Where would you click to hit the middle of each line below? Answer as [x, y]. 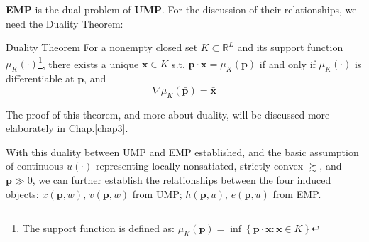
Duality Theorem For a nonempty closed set [102, 47]
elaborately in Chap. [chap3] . [67, 128]
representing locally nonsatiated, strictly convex [200, 166]
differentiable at [40, 78]
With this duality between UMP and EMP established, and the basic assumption [182, 152]
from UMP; [157, 193]
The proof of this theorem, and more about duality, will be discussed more [168, 114]
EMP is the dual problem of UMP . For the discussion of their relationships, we [181, 9]
